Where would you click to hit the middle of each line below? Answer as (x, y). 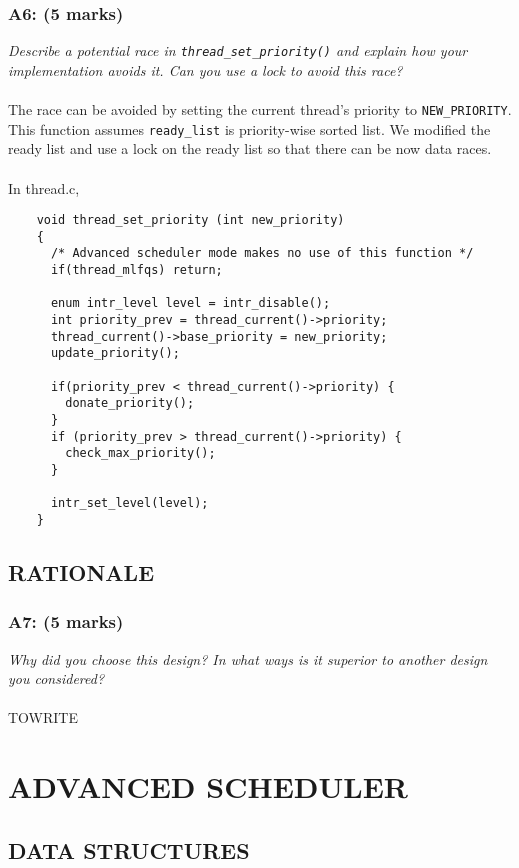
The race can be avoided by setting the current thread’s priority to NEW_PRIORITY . (260, 109)
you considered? (56, 678)
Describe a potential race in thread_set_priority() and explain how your (238, 50)
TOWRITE (43, 717)
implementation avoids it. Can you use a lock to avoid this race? (205, 69)
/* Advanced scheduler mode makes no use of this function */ (262, 253)
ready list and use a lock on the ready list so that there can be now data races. (250, 148)
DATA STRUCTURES (129, 849)
